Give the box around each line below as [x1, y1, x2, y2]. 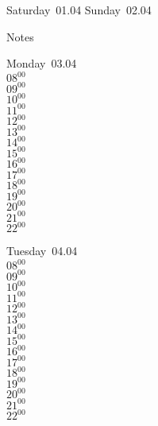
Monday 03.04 [6, 55, 77, 72]
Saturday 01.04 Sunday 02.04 [6, 2, 152, 17]
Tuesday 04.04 [6, 242, 78, 259]
